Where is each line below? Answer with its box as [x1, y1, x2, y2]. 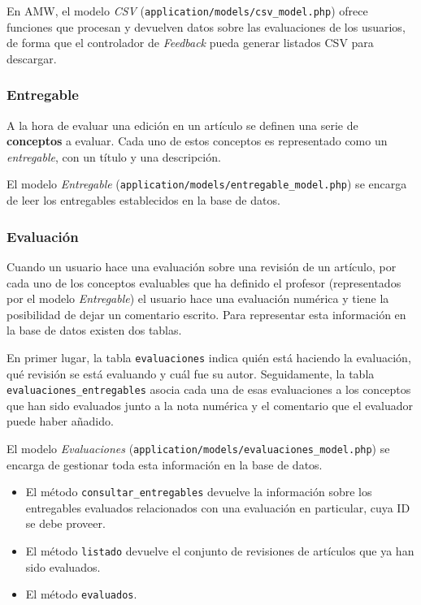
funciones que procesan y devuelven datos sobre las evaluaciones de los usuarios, [7, 18, 406, 35]
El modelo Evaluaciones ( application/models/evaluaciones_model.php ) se [7, 439, 390, 456]
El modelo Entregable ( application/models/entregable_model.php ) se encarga [7, 175, 407, 192]
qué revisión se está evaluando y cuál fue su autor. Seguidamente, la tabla [7, 365, 375, 382]
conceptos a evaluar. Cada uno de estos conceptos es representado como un [7, 132, 388, 149]
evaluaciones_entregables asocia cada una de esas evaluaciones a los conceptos [7, 381, 411, 398]
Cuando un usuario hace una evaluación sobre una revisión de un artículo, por [7, 257, 397, 274]
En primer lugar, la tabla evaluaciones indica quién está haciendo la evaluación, [7, 348, 411, 365]
